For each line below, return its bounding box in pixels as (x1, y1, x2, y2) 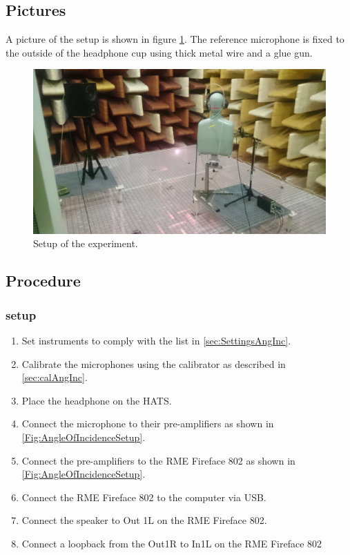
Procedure (6, 270, 81, 291)
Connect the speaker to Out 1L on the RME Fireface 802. (21, 513, 267, 527)
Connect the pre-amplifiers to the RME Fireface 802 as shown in (21, 453, 295, 467)
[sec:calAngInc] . (21, 370, 88, 384)
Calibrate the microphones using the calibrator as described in (21, 356, 286, 371)
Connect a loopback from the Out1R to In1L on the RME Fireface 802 (21, 536, 322, 551)
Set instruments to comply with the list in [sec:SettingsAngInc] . (21, 333, 291, 348)
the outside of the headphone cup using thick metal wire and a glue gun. (6, 45, 313, 59)
